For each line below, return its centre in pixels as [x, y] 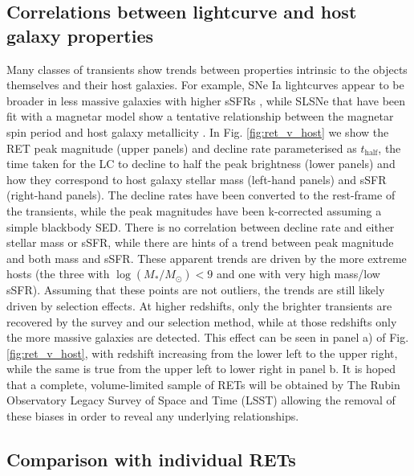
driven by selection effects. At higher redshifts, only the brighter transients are [199, 305]
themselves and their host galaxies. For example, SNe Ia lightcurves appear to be [205, 85]
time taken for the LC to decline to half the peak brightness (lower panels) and [201, 164]
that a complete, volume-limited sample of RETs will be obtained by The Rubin [203, 384]
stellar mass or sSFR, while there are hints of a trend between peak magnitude [200, 242]
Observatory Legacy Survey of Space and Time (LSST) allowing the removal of [201, 400]
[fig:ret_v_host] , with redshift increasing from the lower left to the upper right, [202, 353]
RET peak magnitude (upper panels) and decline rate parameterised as [182, 148]
